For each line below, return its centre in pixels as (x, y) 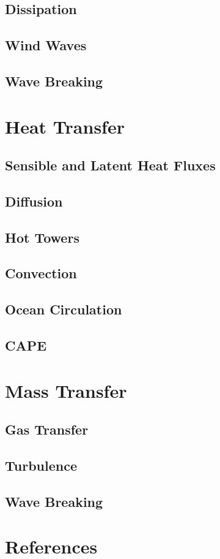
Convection (41, 273)
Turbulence (41, 465)
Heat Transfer (65, 126)
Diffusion (34, 201)
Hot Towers (42, 237)
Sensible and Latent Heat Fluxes (110, 165)
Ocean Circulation (64, 309)
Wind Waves (46, 45)
